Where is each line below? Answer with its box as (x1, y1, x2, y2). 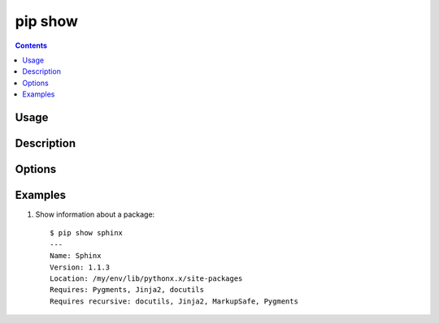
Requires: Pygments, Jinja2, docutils (50, 285, 205, 295)
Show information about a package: (35, 209, 155, 219)
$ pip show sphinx (50, 228, 124, 238)
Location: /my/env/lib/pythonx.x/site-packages (50, 274, 243, 283)
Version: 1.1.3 (50, 262, 111, 272)
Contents (15, 41, 48, 50)
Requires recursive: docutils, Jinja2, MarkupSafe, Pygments (50, 296, 298, 306)
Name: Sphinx (50, 252, 102, 261)
